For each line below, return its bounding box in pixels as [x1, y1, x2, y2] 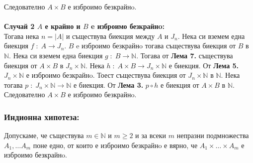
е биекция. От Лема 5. [169, 60, 239, 70]
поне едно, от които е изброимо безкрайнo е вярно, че [33, 140, 198, 150]
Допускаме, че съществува [4, 130, 84, 141]
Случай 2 [4, 21, 35, 31]
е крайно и [45, 21, 81, 31]
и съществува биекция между [66, 30, 155, 41]
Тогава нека [4, 30, 39, 41]
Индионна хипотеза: [4, 110, 80, 123]
